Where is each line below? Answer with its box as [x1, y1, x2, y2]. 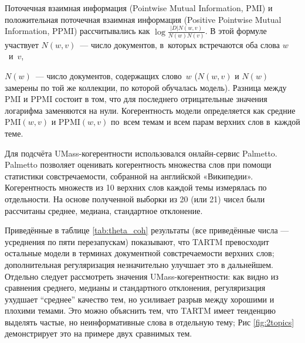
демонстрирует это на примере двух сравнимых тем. [5, 327, 192, 339]
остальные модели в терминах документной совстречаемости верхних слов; [5, 247, 274, 259]
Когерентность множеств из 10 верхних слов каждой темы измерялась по [5, 181, 267, 193]
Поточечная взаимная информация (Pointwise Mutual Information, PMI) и [5, 2, 273, 13]
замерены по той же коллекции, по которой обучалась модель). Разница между [5, 81, 287, 93]
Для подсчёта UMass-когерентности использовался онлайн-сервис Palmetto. [5, 147, 277, 159]
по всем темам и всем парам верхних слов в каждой [111, 116, 300, 128]
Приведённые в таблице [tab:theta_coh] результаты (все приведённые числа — [5, 224, 289, 236]
